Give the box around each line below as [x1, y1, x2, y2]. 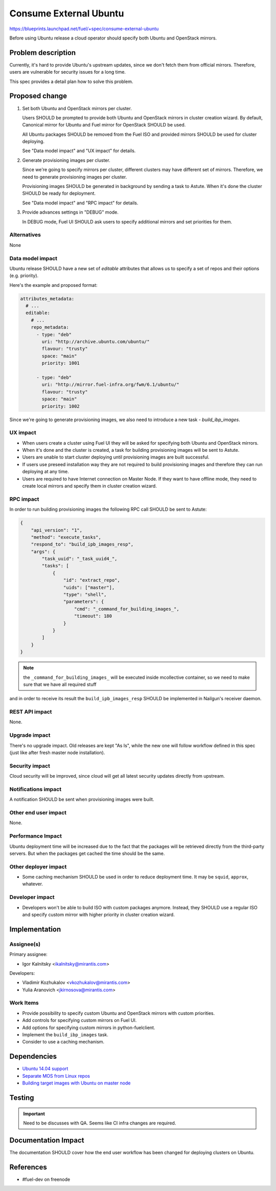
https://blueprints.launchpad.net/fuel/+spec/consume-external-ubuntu [9, 26, 159, 32]
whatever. [22, 881, 43, 887]
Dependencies [9, 1052, 57, 1061]
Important [23, 1111, 45, 1117]
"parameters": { [63, 599, 104, 604]
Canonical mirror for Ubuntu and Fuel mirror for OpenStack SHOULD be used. [22, 122, 186, 128]
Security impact [9, 762, 51, 769]
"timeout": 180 [74, 613, 112, 619]
